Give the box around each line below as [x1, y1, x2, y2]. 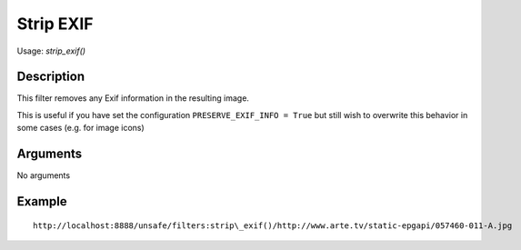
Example [16, 194, 67, 209]
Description [16, 69, 85, 85]
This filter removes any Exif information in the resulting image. [16, 93, 250, 104]
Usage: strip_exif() [16, 45, 86, 56]
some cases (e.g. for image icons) [16, 123, 145, 134]
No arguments [16, 170, 71, 181]
